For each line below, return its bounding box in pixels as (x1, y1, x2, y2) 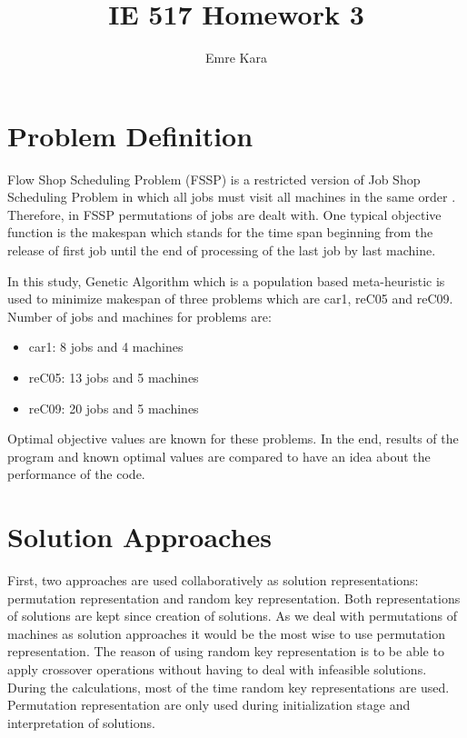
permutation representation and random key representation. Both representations (7, 588, 461, 607)
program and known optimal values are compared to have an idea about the (7, 446, 431, 465)
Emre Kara (205, 48, 267, 67)
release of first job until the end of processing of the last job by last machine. (7, 241, 436, 260)
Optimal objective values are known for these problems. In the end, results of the (7, 429, 459, 448)
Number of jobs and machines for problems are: (7, 306, 272, 325)
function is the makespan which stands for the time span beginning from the (7, 223, 433, 242)
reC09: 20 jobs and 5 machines (28, 398, 199, 417)
